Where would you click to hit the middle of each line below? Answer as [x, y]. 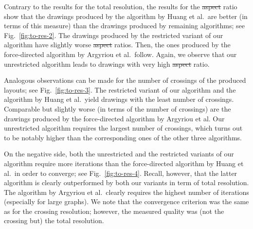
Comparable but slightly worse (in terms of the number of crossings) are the [117, 108]
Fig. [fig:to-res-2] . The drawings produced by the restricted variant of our [114, 35]
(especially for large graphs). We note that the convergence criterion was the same [126, 201]
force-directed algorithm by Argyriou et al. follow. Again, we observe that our [120, 54]
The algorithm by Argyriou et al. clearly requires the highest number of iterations [126, 192]
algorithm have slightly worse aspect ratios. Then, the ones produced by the [117, 45]
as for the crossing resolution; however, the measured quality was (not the [114, 211]
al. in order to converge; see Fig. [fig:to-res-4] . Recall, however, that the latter [121, 173]
